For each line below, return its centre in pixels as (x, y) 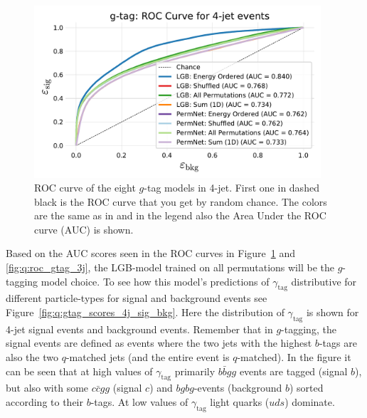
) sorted (306, 388)
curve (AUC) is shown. (84, 229)
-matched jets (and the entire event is (148, 357)
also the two (32, 357)
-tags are (338, 343)
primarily (195, 371)
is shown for (333, 312)
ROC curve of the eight (85, 188)
